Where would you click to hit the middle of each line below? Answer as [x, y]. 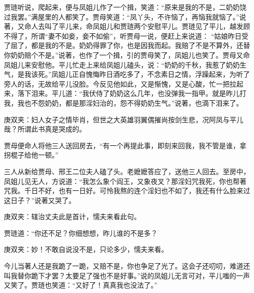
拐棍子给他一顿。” [31, 155]
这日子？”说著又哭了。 [40, 200]
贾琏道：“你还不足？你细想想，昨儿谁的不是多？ [81, 233]
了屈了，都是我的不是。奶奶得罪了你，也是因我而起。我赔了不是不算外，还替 [127, 45]
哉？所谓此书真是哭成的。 [45, 129]
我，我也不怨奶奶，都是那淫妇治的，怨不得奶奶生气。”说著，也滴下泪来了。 [124, 102]
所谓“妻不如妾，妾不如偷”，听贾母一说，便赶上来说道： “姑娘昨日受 [140, 35]
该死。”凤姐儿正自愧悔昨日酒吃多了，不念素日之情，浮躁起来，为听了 [140, 74]
